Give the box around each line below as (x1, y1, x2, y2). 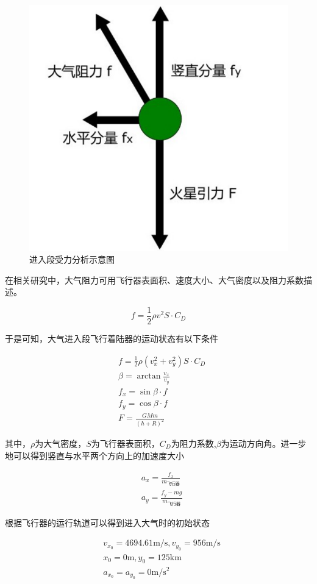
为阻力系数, (171, 436, 216, 449)
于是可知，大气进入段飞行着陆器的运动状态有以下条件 (5, 332, 218, 344)
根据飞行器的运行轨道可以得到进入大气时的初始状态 (5, 516, 210, 529)
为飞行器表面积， (91, 436, 160, 449)
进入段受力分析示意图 (29, 253, 115, 266)
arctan (137, 372, 161, 381)
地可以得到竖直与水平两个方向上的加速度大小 (5, 449, 184, 461)
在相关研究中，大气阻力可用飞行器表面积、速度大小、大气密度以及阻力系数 (5, 273, 304, 286)
